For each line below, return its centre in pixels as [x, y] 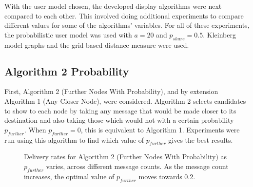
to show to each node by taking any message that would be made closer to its [120, 110]
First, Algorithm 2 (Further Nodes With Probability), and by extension [111, 91]
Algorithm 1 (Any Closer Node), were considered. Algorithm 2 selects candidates [125, 101]
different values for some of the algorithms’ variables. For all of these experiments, [127, 25]
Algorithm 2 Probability [67, 71]
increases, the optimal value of [69, 176]
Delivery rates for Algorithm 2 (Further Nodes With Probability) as [126, 157]
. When [35, 129]
